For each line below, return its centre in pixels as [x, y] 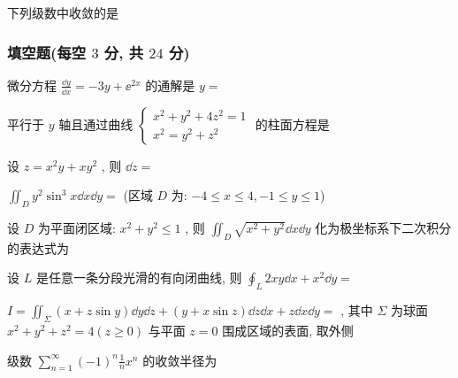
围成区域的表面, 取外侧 [288, 331]
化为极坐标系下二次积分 [383, 228]
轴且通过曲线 [96, 123]
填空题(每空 [47, 52]
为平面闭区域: [76, 228]
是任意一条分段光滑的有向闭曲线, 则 [139, 278]
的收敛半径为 [180, 360]
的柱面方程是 [292, 123]
